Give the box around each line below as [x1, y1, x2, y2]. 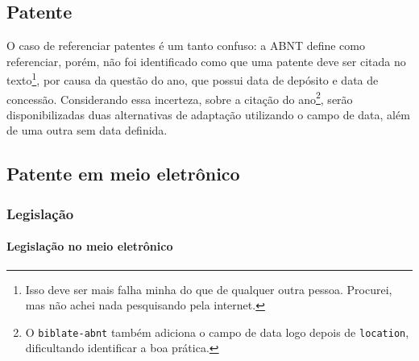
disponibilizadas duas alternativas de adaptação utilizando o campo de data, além [6, 106, 410, 122]
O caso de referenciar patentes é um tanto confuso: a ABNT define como [6, 37, 365, 54]
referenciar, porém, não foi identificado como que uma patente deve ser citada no [6, 52, 406, 69]
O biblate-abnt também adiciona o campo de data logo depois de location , [25, 323, 409, 340]
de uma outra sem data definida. [6, 122, 168, 139]
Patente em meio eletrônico [6, 161, 240, 186]
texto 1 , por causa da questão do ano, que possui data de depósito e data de [6, 69, 379, 89]
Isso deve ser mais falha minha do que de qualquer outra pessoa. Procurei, [25, 280, 392, 297]
